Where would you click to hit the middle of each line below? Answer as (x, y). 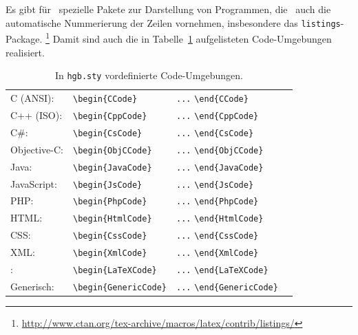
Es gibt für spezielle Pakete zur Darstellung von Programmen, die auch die (168, 9)
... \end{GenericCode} (227, 287)
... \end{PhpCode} (218, 202)
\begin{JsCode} (108, 185)
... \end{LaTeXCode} (222, 271)
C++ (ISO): (36, 115)
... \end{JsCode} (215, 185)
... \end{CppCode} (218, 116)
